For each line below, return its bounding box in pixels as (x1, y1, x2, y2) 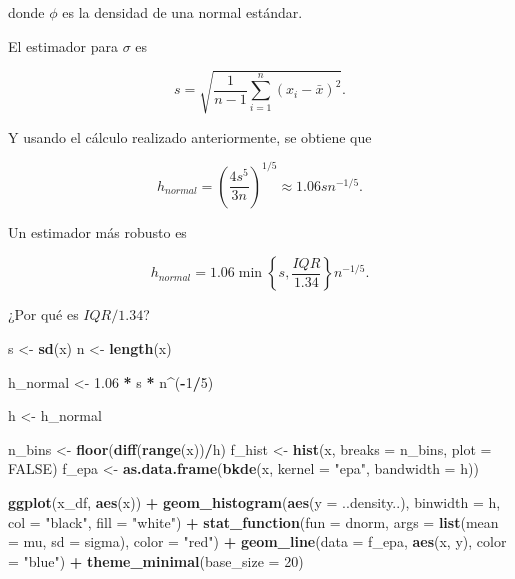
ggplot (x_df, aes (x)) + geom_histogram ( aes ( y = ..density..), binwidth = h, (8, 491, 501, 512)
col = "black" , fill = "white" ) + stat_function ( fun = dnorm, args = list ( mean (8, 511, 499, 532)
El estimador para (8, 35, 119, 56)
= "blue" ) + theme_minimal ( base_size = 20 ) (8, 550, 304, 571)
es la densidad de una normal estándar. (62, 2, 303, 22)
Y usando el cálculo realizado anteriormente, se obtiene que (8, 126, 372, 147)
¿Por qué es (8, 304, 79, 325)
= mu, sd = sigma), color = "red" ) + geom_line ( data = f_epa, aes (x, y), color (8, 531, 507, 552)
